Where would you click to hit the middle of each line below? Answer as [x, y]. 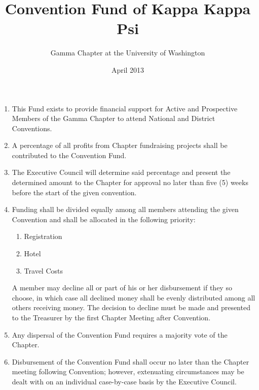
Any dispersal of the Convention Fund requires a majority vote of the [120, 334]
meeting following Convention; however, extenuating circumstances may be [128, 371]
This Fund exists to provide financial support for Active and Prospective [125, 108]
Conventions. [32, 128]
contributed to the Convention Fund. [69, 155]
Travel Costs [43, 270]
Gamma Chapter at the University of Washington [128, 53]
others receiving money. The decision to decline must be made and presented [131, 307]
